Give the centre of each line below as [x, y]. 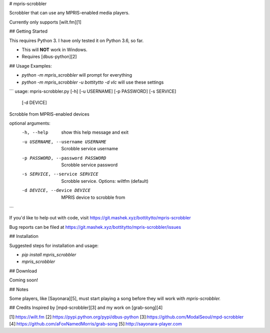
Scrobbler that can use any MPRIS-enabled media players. [69, 13]
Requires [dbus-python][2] [49, 57]
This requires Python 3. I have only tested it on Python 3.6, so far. [76, 41]
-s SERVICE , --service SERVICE [60, 174]
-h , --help [35, 132]
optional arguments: [30, 123]
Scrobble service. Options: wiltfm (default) [105, 181]
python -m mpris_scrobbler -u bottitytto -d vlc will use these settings [93, 82]
